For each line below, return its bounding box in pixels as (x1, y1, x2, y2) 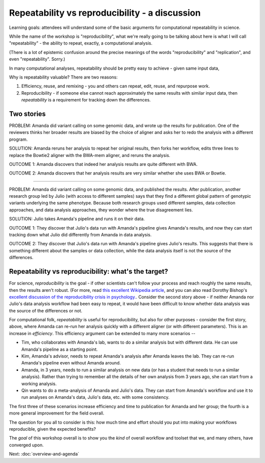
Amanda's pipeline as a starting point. (21, 346, 98, 352)
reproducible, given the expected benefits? (9, 426, 96, 432)
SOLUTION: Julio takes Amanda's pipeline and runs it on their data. (9, 216, 145, 222)
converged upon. (9, 442, 44, 448)
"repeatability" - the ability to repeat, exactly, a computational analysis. (9, 40, 153, 46)
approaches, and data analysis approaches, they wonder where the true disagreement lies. (9, 206, 193, 213)
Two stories (9, 109, 46, 118)
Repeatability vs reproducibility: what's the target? (9, 267, 168, 276)
